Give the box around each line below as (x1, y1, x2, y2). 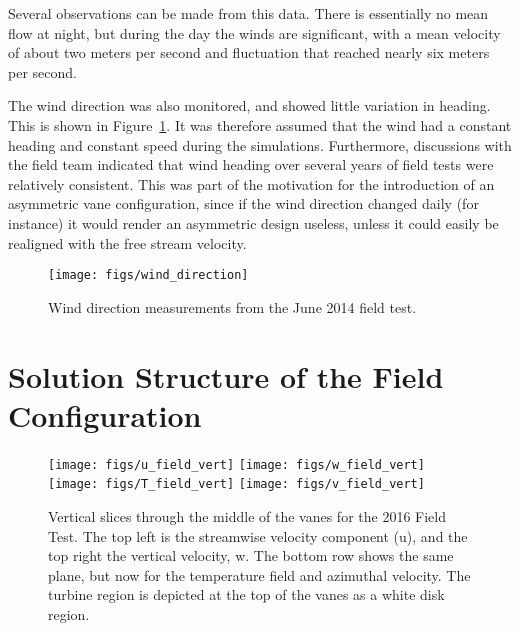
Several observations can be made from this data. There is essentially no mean (8, 3, 489, 23)
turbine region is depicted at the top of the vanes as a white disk (48, 584, 445, 605)
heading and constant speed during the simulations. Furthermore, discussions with (8, 134, 512, 155)
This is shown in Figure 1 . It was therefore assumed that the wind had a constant (8, 114, 512, 135)
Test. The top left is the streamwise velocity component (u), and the (48, 525, 468, 546)
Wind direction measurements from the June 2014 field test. (48, 296, 417, 317)
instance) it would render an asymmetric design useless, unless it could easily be (8, 212, 499, 233)
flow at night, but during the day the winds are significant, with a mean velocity (8, 22, 501, 43)
